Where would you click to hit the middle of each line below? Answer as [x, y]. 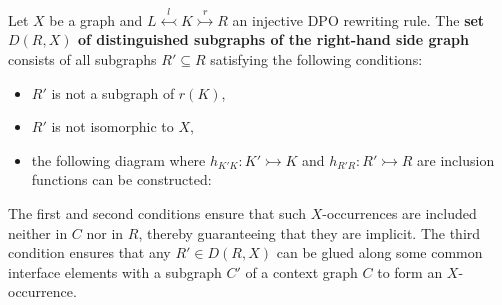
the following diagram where [118, 159]
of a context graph [301, 271]
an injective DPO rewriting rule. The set [358, 19]
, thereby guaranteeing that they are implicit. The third [309, 232]
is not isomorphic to [112, 126]
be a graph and [96, 19]
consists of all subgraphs [82, 58]
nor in [105, 232]
